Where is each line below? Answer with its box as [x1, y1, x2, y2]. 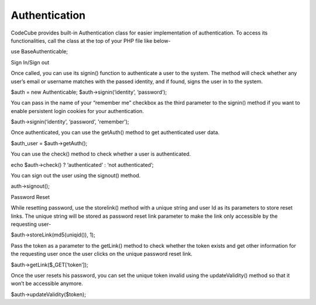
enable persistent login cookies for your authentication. [11, 107, 145, 114]
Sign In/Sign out [11, 59, 50, 66]
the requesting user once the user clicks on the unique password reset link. [11, 251, 193, 258]
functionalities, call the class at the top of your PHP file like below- [11, 37, 171, 44]
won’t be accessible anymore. [11, 280, 83, 287]
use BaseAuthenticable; [11, 48, 68, 55]
